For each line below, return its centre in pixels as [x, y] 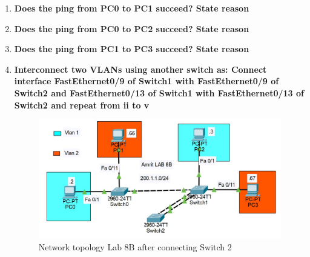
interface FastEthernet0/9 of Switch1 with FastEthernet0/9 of [147, 81]
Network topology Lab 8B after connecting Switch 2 [135, 246]
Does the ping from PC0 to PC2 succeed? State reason [132, 28]
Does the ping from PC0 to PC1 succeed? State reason [132, 8]
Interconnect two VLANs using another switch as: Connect [140, 69]
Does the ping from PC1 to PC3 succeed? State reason [132, 49]
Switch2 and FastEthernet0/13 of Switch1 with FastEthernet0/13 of [159, 92]
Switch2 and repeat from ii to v [82, 105]
